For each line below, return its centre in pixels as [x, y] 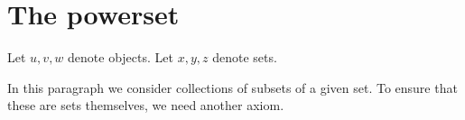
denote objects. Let [121, 57]
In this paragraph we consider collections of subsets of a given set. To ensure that [232, 87]
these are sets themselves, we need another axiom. [146, 105]
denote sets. [245, 57]
